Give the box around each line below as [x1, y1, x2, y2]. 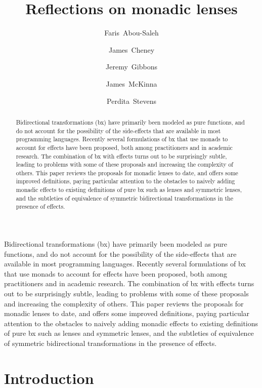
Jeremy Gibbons [106, 61, 157, 72]
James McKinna [106, 78, 157, 89]
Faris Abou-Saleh [104, 27, 159, 38]
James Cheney [108, 44, 155, 55]
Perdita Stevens [107, 95, 156, 106]
